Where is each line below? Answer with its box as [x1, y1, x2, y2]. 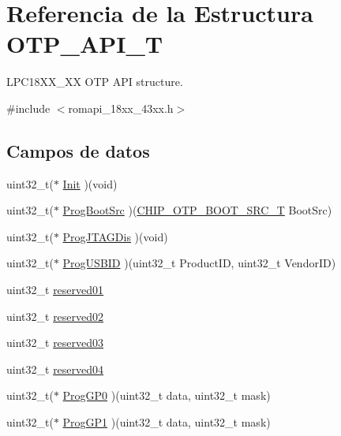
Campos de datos [6, 138, 150, 162]
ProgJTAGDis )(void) [62, 228, 168, 244]
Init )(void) [62, 175, 118, 192]
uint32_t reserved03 [6, 334, 104, 351]
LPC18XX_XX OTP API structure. [6, 73, 183, 90]
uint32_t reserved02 [6, 307, 104, 324]
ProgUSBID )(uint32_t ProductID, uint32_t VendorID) [62, 255, 336, 271]
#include [6, 99, 51, 116]
